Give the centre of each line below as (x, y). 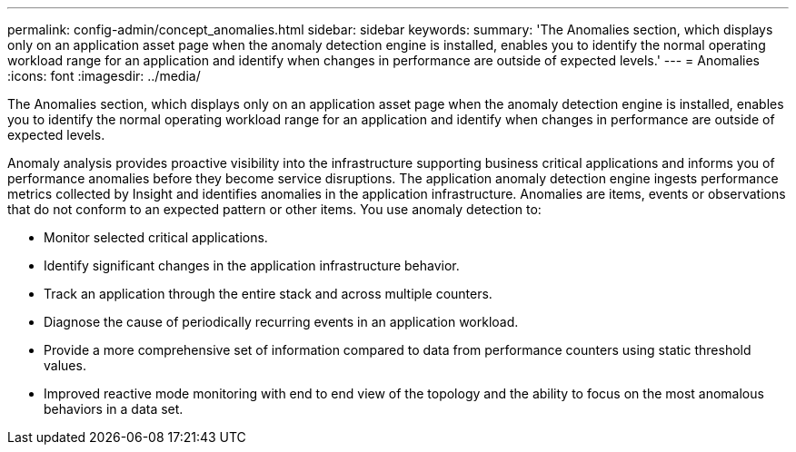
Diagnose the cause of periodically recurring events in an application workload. (281, 322)
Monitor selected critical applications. (156, 237)
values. (65, 365)
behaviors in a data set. (114, 409)
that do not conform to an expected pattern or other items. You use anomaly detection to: (274, 209)
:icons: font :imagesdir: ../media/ (104, 76)
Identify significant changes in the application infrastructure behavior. (252, 265)
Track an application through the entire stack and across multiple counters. (268, 294)
